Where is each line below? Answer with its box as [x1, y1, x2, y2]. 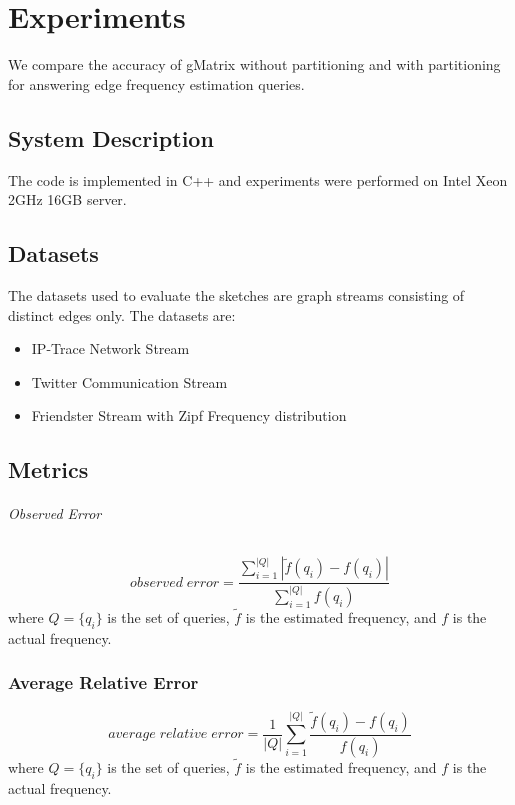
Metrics [8, 454, 89, 485]
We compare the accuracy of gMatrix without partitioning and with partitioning [8, 54, 501, 75]
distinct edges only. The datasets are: [8, 304, 236, 325]
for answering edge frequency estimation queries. [8, 73, 305, 94]
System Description [8, 122, 214, 153]
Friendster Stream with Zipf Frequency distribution [31, 405, 347, 426]
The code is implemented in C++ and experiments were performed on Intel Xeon [8, 169, 508, 190]
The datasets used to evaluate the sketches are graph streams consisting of [8, 284, 465, 305]
